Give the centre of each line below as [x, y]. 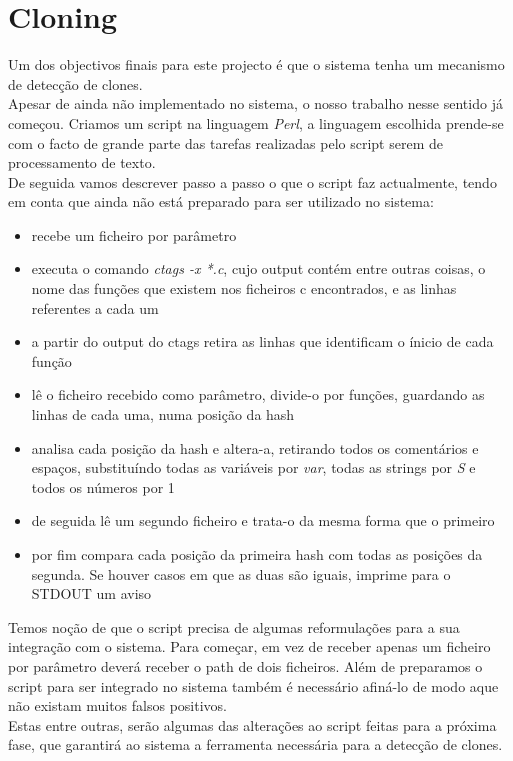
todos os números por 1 [103, 486]
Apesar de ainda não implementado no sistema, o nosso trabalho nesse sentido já [255, 103]
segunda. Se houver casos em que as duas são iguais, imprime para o [241, 573]
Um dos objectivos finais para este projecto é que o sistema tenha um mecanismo [256, 64]
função [51, 360]
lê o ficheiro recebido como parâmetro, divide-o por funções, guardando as [258, 394]
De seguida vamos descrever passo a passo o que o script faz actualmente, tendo [252, 181]
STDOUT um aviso [91, 593]
